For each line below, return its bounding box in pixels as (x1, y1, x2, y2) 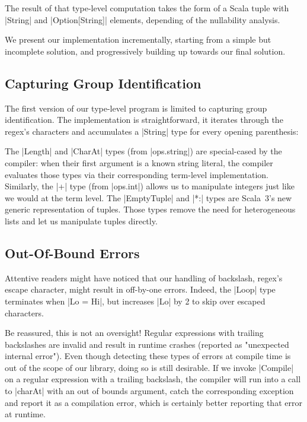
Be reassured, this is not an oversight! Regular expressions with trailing (5, 326, 264, 339)
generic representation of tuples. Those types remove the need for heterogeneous (5, 203, 296, 215)
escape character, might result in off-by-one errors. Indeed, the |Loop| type (5, 283, 276, 296)
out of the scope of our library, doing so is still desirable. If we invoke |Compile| (5, 361, 294, 373)
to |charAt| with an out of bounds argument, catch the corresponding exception (5, 385, 294, 397)
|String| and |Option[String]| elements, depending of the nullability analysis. (5, 13, 280, 26)
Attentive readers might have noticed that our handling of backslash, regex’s (5, 271, 283, 284)
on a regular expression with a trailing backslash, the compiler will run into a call (5, 373, 301, 385)
